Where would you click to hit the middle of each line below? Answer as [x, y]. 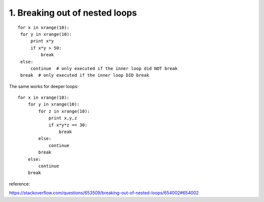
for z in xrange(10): [64, 111]
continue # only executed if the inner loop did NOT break [104, 68]
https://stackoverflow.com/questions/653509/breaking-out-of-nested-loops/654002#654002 [104, 193]
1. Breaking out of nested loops [73, 13]
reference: [20, 184]
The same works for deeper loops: [44, 86]
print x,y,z [63, 118]
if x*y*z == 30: [68, 125]
